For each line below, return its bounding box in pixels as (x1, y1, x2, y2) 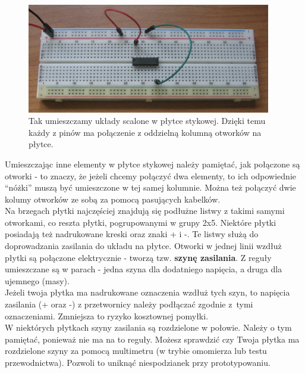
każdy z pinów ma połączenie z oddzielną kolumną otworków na (29, 126, 262, 138)
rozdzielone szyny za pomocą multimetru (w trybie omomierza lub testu (5, 344, 267, 357)
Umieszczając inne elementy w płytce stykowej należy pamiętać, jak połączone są (5, 157, 300, 170)
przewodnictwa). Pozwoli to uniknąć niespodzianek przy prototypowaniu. (5, 356, 271, 369)
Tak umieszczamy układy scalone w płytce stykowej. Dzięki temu (29, 114, 266, 127)
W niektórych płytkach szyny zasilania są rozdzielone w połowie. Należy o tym (5, 321, 292, 334)
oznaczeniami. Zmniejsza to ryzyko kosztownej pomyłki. (5, 309, 209, 322)
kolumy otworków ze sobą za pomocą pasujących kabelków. (5, 192, 221, 205)
